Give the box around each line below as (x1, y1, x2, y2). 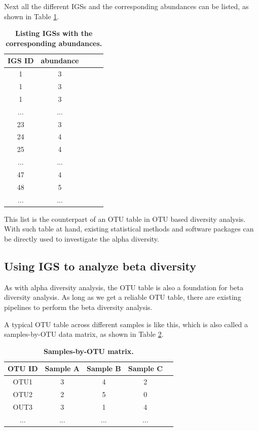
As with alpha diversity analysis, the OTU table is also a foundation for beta (4, 282, 243, 292)
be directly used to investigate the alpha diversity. (4, 233, 159, 244)
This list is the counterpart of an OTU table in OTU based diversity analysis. (4, 213, 246, 224)
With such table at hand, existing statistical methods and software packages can (4, 223, 254, 234)
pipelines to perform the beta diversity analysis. (4, 301, 153, 312)
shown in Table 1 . (4, 11, 59, 21)
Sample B (87, 363, 121, 374)
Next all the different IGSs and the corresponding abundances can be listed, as (4, 1, 249, 11)
